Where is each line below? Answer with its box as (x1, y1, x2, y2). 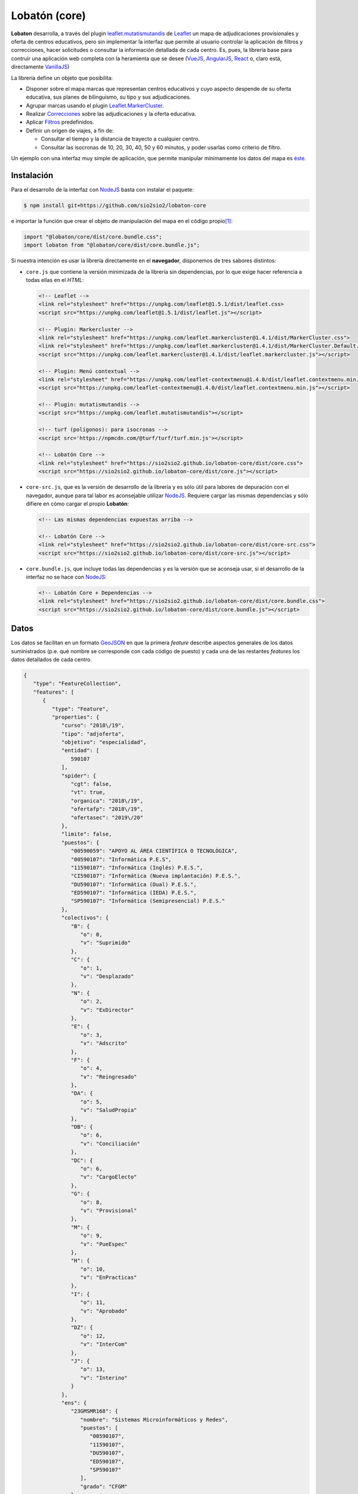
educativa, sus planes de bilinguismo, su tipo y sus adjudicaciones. (26, 93, 192, 101)
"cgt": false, (70, 780, 112, 788)
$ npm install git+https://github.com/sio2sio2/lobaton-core (23, 202, 206, 209)
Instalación (11, 170, 54, 180)
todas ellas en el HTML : (26, 277, 84, 284)
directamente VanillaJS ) (11, 63, 70, 71)
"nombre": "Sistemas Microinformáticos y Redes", (80, 1416, 229, 1423)
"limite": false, (61, 831, 112, 838)
